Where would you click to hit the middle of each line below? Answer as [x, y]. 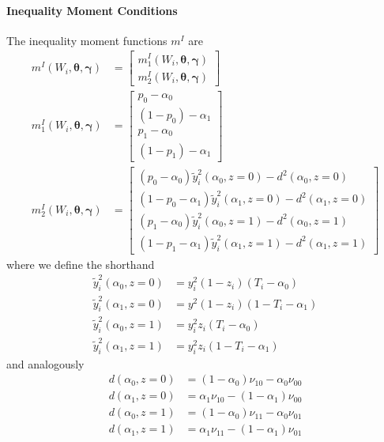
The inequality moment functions [87, 40]
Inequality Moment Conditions [92, 10]
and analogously [45, 363]
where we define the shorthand [81, 264]
